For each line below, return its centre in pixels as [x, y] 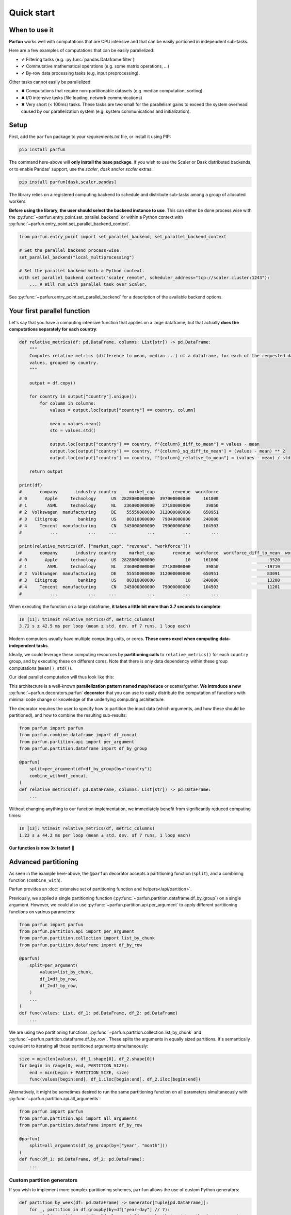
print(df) [31, 485]
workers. [18, 201]
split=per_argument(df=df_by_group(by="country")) [91, 769]
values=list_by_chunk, [67, 972]
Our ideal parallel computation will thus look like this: [61, 677]
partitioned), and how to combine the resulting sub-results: [68, 715]
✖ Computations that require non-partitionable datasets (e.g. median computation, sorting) [112, 91]
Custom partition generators [43, 1180]
